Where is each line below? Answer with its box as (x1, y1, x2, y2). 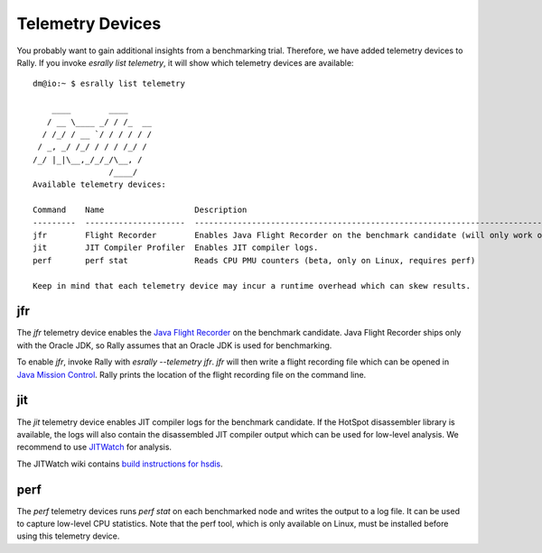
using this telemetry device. (16, 530, 120, 541)
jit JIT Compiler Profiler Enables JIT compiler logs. (33, 243, 319, 253)
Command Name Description (33, 205, 248, 216)
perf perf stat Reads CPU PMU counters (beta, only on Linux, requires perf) (33, 255, 476, 265)
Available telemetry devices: (33, 180, 167, 189)
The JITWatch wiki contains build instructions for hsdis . (16, 458, 223, 469)
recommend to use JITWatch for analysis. (16, 442, 172, 453)
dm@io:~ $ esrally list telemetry (33, 78, 185, 89)
